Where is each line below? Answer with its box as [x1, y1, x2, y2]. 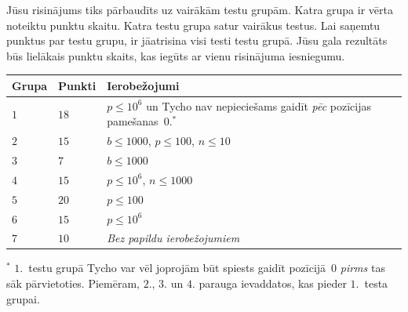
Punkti [58, 77, 97, 93]
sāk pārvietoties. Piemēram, [6, 275, 140, 292]
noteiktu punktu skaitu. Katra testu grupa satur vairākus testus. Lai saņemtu [6, 16, 381, 33]
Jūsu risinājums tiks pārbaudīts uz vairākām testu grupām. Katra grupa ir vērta [6, 2, 393, 17]
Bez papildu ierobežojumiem [107, 230, 240, 246]
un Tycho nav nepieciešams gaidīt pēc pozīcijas [146, 97, 371, 114]
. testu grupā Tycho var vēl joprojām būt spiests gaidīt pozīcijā [20, 259, 326, 276]
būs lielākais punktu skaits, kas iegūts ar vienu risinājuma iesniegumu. [6, 47, 345, 63]
